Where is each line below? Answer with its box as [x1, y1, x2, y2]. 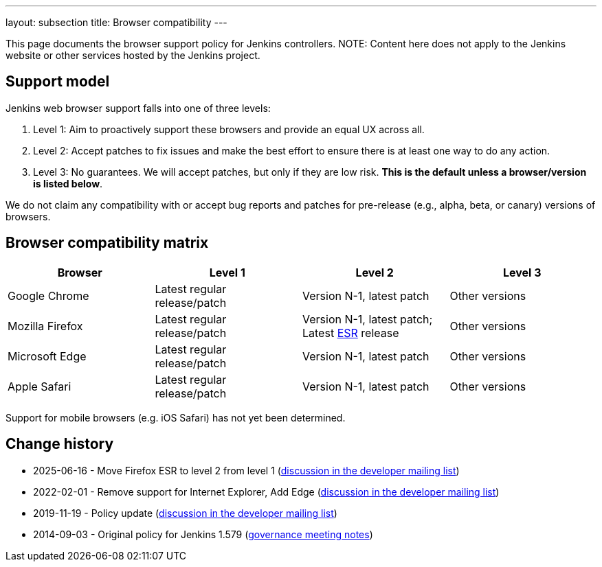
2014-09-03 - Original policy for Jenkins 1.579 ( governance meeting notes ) [33, 528, 373, 540]
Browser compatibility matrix [5, 234, 209, 252]
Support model [5, 73, 110, 91]
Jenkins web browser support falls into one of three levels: [5, 102, 271, 114]
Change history [5, 435, 114, 453]
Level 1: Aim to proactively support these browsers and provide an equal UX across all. [33, 123, 425, 135]
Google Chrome [8, 288, 89, 303]
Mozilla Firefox [8, 319, 83, 333]
